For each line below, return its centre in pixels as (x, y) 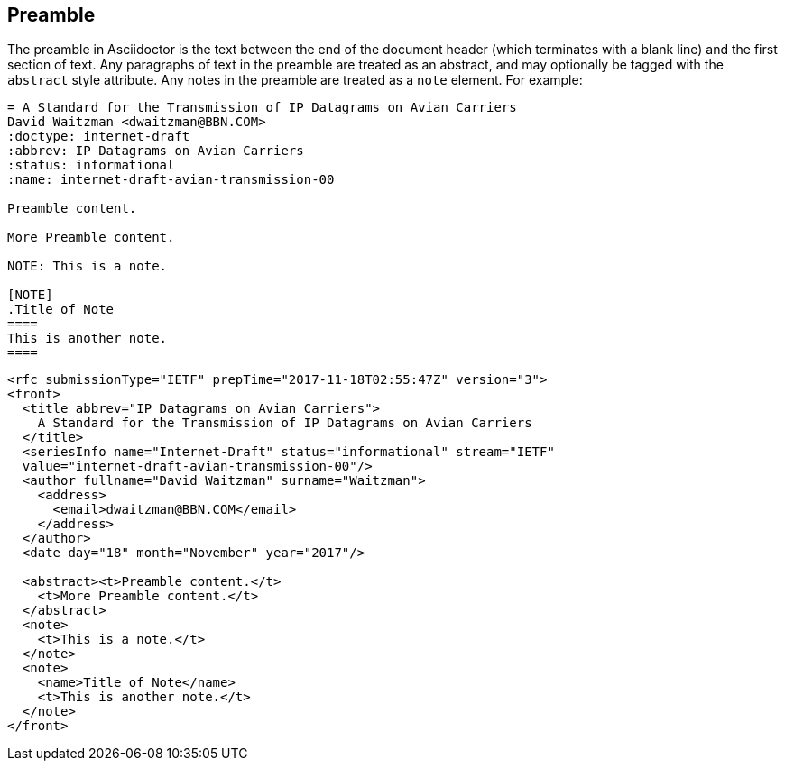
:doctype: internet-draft (99, 137)
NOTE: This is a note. (88, 266)
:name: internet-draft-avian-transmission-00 (171, 180)
